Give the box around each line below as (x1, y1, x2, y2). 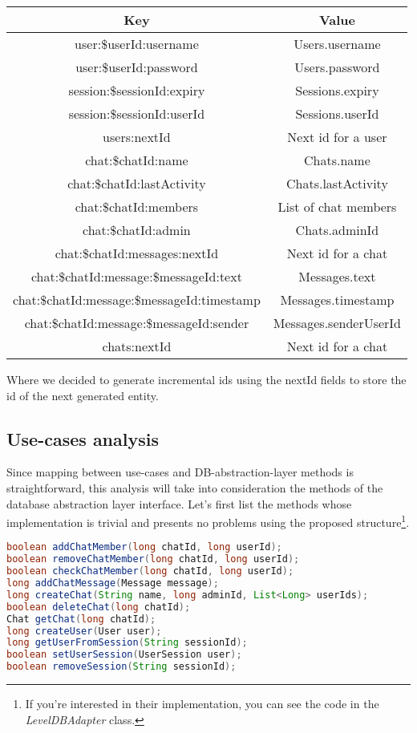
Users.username (294, 34, 381, 53)
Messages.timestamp (280, 290, 395, 309)
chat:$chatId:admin (83, 221, 191, 239)
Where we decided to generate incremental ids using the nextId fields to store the (6, 371, 407, 387)
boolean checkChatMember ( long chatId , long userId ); (6, 565, 294, 577)
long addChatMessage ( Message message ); (6, 577, 219, 589)
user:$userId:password (75, 58, 198, 76)
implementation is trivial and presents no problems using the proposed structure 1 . (6, 512, 410, 530)
